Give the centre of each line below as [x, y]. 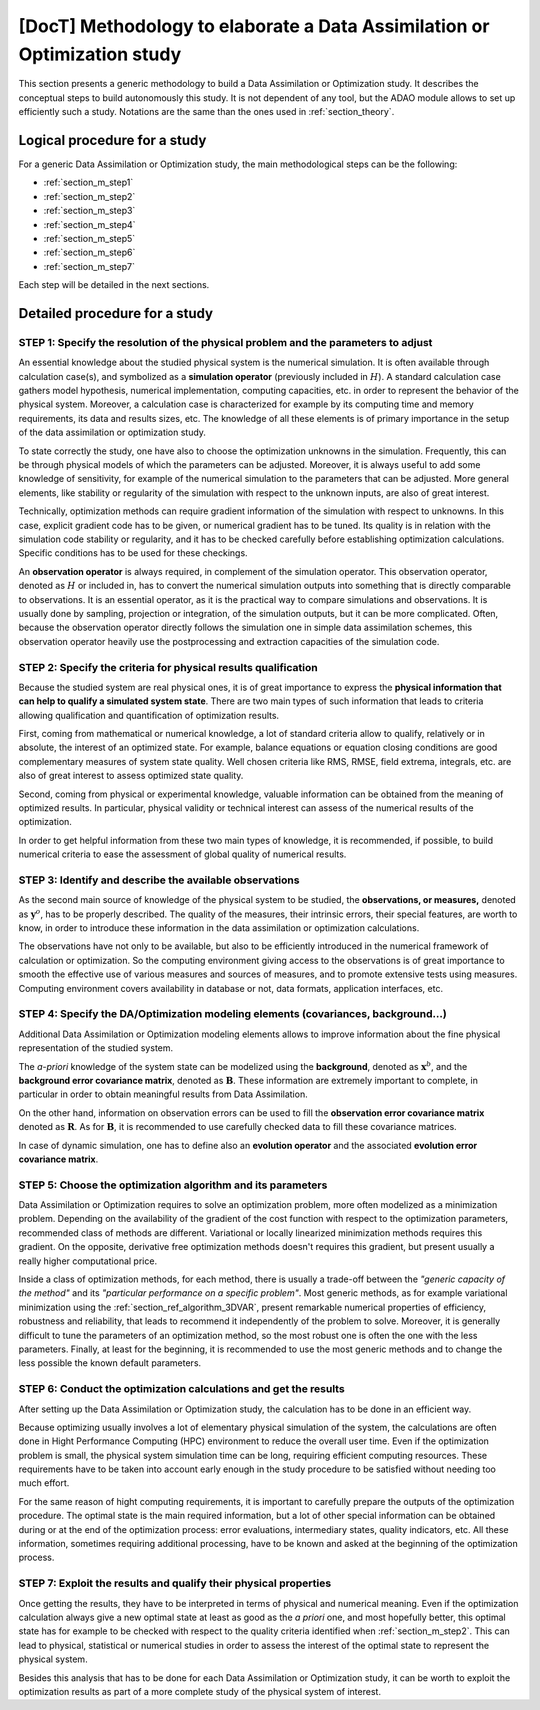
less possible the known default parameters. [110, 1363]
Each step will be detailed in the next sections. [114, 285]
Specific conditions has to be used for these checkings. [133, 553]
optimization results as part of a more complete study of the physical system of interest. [200, 1691]
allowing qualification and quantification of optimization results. [149, 715]
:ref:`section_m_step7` [89, 266]
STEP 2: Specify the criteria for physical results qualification [168, 667]
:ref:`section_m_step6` [89, 252]
